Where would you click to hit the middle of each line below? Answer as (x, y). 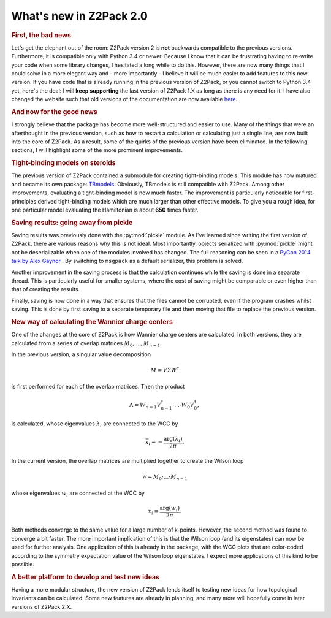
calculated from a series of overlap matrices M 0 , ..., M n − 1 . (87, 344)
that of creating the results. (46, 289)
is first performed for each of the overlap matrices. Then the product (98, 386)
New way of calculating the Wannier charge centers (92, 322)
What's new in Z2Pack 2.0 (80, 16)
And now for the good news (54, 112)
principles (24, 201)
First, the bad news (41, 35)
